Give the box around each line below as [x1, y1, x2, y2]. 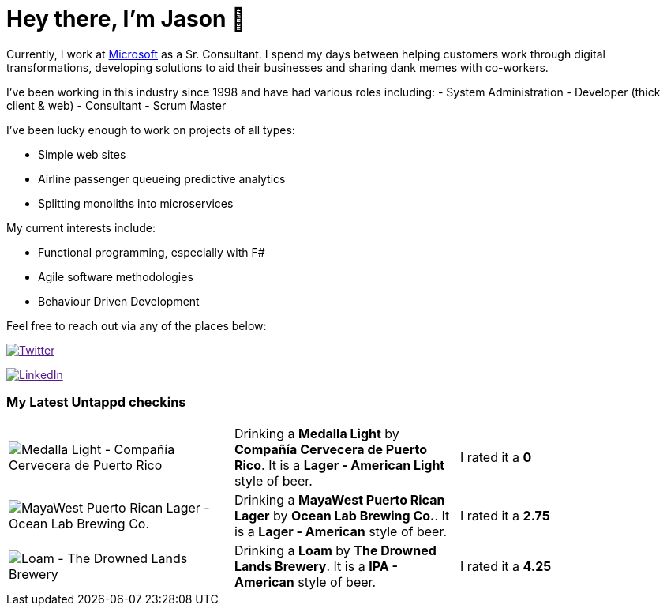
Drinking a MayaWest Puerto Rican [234, 491, 445, 508]
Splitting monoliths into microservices [38, 196, 234, 210]
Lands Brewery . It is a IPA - [234, 558, 398, 574]
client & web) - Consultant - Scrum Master [6, 98, 227, 112]
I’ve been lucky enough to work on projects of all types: [6, 122, 295, 137]
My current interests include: [6, 220, 156, 235]
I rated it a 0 [459, 449, 532, 465]
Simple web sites [38, 147, 126, 161]
